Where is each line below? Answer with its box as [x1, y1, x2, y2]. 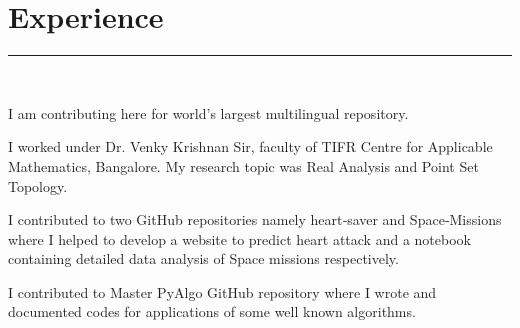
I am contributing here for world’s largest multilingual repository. [8, 102, 409, 123]
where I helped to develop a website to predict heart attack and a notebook [8, 228, 471, 249]
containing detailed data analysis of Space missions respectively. [8, 248, 399, 269]
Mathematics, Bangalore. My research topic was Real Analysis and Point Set [8, 155, 479, 176]
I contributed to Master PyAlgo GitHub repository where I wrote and [8, 281, 437, 302]
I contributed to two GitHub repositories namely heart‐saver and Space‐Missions [8, 209, 502, 230]
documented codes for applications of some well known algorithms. [8, 301, 416, 322]
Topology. [8, 175, 68, 196]
